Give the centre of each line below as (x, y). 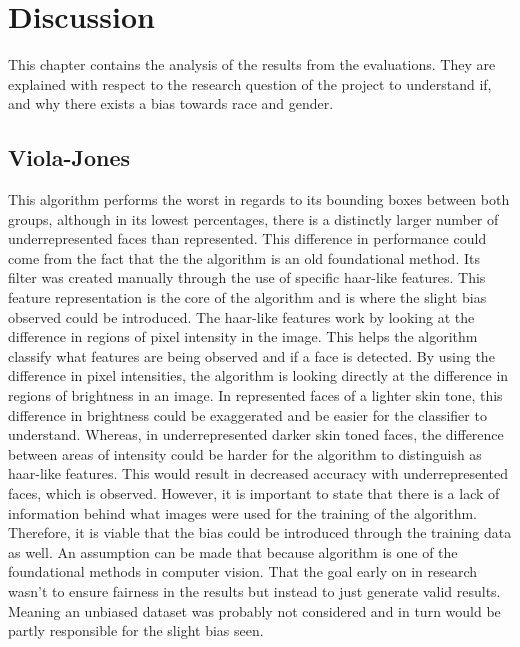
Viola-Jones (69, 157)
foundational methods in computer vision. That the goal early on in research (243, 571)
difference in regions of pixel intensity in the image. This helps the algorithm (243, 336)
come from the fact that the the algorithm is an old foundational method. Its (244, 257)
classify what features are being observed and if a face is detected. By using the (251, 355)
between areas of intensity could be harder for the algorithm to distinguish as (245, 453)
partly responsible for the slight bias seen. (136, 630)
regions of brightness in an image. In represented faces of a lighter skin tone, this (255, 395)
